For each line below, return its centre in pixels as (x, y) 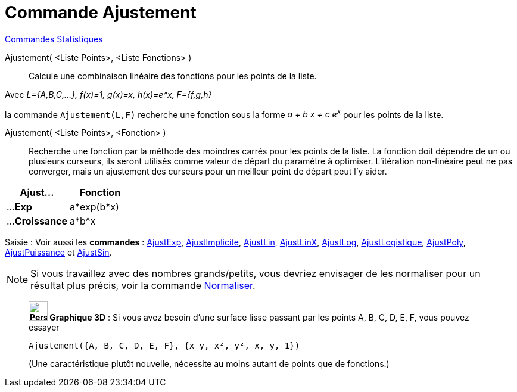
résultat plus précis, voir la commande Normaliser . (143, 286)
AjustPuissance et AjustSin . (58, 253)
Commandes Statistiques (54, 39)
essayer (44, 328)
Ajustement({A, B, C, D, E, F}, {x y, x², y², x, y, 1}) (164, 346)
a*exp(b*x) (94, 207)
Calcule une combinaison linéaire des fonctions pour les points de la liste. (173, 76)
